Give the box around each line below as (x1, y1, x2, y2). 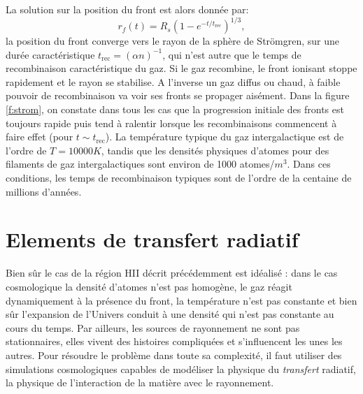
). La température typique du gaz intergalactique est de (105, 129, 344, 144)
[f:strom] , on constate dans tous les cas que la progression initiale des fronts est (6, 102, 344, 117)
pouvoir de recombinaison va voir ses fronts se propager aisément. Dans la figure (6, 88, 350, 103)
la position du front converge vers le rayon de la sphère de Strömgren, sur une (6, 34, 340, 48)
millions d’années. (6, 184, 82, 198)
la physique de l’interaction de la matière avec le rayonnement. (6, 375, 274, 390)
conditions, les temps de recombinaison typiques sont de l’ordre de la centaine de (6, 170, 352, 185)
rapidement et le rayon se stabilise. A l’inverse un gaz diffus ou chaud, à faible (6, 74, 341, 89)
